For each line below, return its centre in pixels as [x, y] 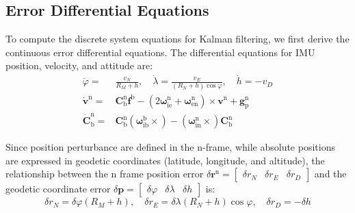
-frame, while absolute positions [269, 147]
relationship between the [57, 174]
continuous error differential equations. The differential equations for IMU [160, 52]
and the [330, 174]
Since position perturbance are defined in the [100, 147]
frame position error [161, 174]
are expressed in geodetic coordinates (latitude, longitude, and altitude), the [165, 160]
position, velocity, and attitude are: [79, 65]
